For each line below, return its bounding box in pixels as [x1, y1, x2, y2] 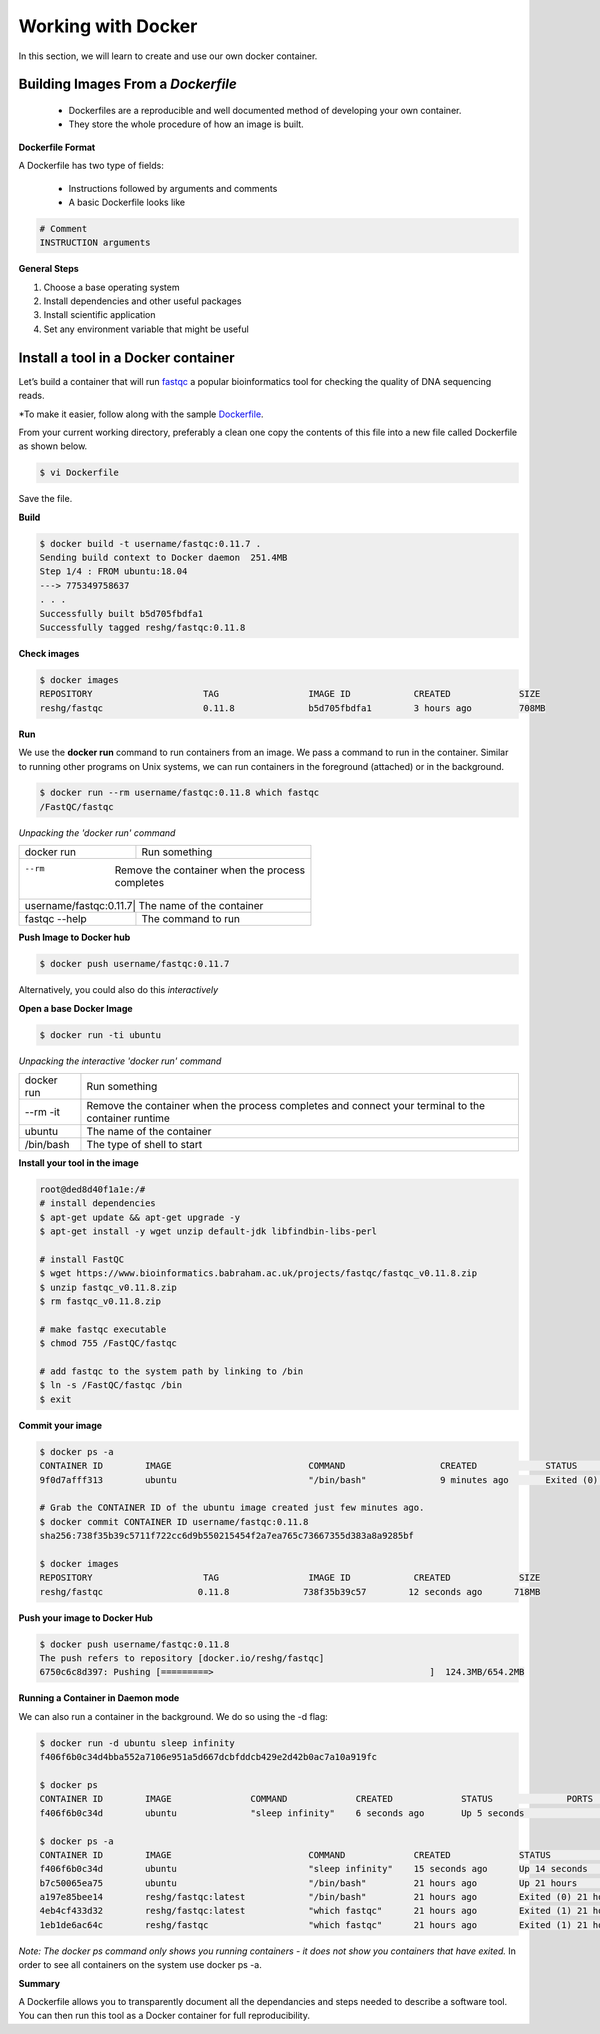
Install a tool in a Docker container [18, 349, 235, 366]
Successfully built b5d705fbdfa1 [39, 608, 204, 619]
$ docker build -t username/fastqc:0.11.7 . [39, 538, 262, 549]
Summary [18, 1977, 60, 1989]
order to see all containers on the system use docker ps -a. [18, 1959, 262, 1971]
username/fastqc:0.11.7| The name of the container [24, 899, 264, 913]
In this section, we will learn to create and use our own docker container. [18, 50, 318, 62]
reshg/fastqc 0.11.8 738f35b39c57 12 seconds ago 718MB [39, 1586, 541, 1597]
